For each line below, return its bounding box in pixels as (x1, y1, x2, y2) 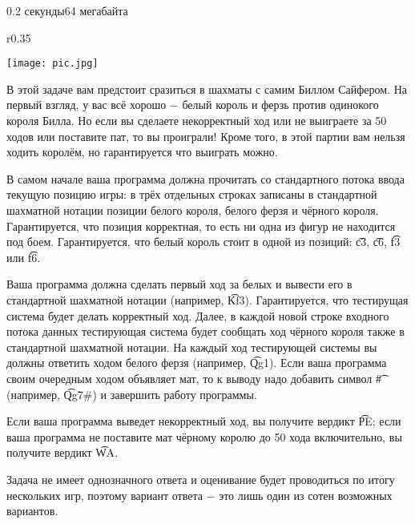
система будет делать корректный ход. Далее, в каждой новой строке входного (6, 307, 389, 324)
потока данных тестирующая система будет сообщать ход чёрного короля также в (6, 323, 405, 340)
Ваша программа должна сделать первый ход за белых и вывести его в (6, 276, 353, 292)
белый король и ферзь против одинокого (182, 96, 379, 113)
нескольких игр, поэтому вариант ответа (6, 486, 203, 503)
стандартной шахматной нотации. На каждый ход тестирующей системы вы (6, 338, 377, 355)
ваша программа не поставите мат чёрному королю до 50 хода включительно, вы (6, 428, 402, 445)
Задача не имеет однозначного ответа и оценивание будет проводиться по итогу (6, 470, 395, 487)
